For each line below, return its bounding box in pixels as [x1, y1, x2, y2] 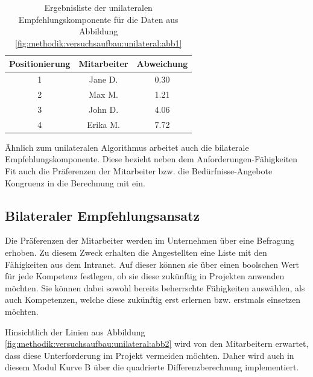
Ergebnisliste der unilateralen [44, 1, 153, 13]
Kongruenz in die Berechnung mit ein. [5, 176, 145, 189]
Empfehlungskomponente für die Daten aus [18, 13, 179, 25]
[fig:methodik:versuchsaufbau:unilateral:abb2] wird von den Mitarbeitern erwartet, [5, 337, 309, 350]
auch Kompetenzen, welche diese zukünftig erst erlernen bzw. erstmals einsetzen [5, 293, 301, 306]
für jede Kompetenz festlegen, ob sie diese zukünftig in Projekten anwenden [5, 270, 285, 282]
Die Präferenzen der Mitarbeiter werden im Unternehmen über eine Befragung [5, 234, 295, 247]
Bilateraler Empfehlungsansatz [5, 206, 200, 224]
